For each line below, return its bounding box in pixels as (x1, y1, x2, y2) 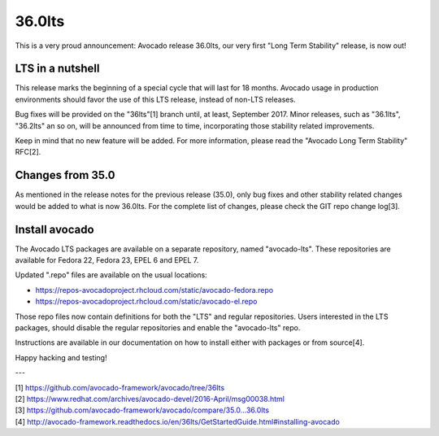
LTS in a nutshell (15, 62, 100, 76)
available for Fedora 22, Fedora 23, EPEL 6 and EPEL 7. (15, 255, 199, 264)
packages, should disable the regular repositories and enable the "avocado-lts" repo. (15, 322, 301, 333)
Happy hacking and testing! (15, 352, 107, 362)
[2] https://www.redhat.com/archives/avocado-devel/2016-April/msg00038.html (15, 394, 285, 403)
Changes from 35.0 (15, 168, 115, 182)
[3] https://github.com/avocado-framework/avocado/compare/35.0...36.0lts (15, 405, 270, 415)
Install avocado (15, 222, 94, 236)
